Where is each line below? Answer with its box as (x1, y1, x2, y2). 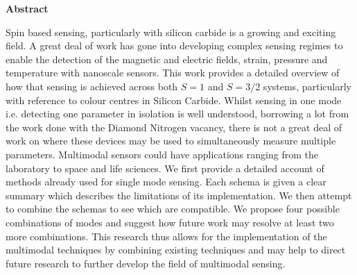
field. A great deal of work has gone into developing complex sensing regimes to (6, 38, 343, 53)
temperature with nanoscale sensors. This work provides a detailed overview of (6, 65, 340, 80)
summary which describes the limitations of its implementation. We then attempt (6, 187, 352, 202)
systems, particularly (263, 78, 351, 93)
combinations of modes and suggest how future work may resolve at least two (6, 215, 334, 229)
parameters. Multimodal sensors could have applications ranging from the (6, 147, 318, 161)
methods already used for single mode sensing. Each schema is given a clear (6, 174, 326, 189)
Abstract (6, 1, 49, 15)
